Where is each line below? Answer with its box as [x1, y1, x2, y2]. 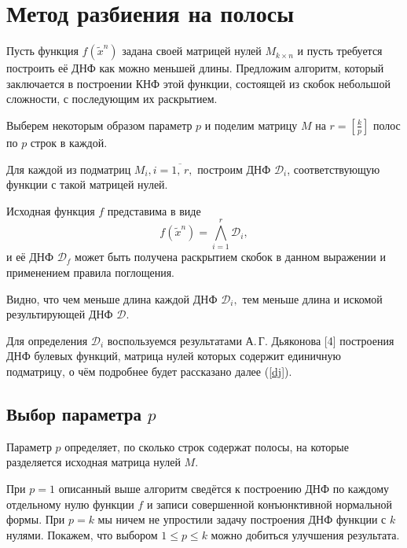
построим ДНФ [197, 160, 271, 177]
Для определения [6, 332, 88, 348]
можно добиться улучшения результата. [211, 526, 400, 542]
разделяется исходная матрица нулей [6, 454, 181, 470]
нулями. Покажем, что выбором [6, 526, 158, 542]
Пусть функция [6, 42, 79, 59]
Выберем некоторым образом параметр [6, 116, 192, 133]
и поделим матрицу [204, 116, 298, 133]
